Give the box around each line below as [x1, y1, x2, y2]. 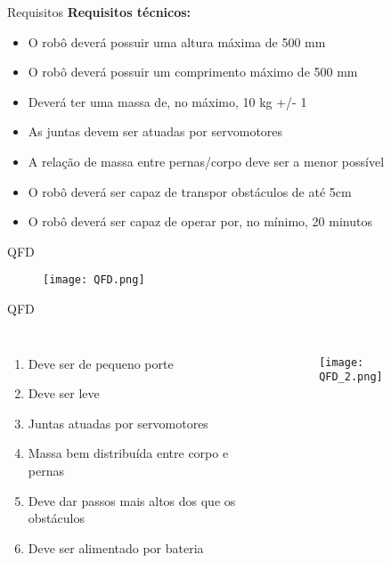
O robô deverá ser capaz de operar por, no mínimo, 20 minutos [28, 212, 372, 231]
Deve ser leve [28, 384, 100, 403]
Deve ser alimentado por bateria [28, 538, 204, 557]
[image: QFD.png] [43, 273, 145, 287]
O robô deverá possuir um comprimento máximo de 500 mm [28, 62, 358, 81]
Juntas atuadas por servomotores [28, 413, 208, 432]
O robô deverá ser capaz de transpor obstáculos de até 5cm [28, 182, 352, 200]
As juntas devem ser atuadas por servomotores [28, 122, 283, 141]
